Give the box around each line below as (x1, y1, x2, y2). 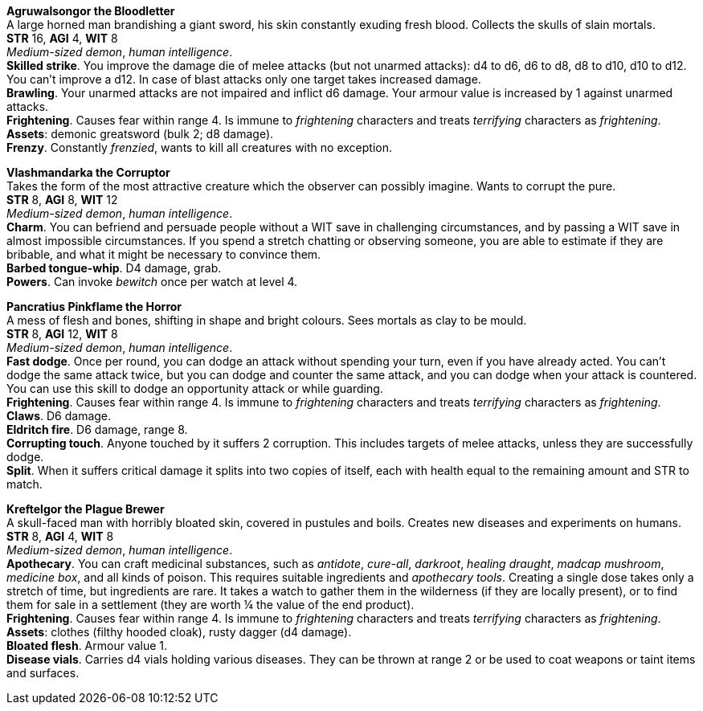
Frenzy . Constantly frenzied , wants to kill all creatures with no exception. (6, 141, 392, 154)
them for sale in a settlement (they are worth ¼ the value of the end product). (6, 598, 415, 611)
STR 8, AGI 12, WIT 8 (6, 327, 118, 341)
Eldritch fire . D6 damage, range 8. (6, 423, 188, 436)
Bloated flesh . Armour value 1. (6, 639, 168, 652)
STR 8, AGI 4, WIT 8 (6, 529, 114, 543)
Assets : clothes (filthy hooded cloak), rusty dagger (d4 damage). (6, 625, 352, 639)
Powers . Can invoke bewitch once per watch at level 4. (6, 275, 298, 288)
